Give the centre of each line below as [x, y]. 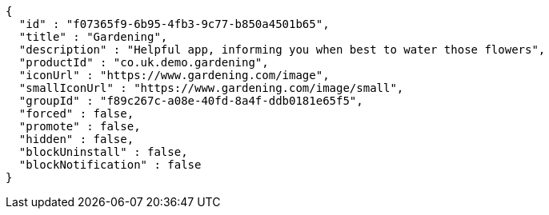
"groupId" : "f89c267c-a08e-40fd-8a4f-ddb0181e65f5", [191, 101]
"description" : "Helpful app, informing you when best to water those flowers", [282, 50]
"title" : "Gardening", [93, 37]
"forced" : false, [76, 113]
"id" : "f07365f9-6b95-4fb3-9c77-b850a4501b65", [174, 24]
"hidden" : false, [76, 139]
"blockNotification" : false [110, 165]
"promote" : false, [80, 126]
